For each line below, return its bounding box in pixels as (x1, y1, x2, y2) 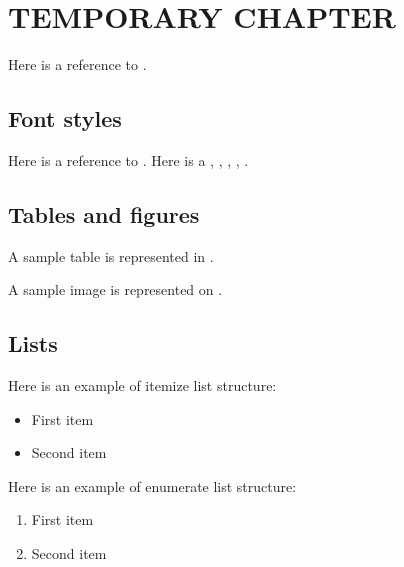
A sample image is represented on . (8, 279, 223, 300)
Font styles (8, 103, 122, 134)
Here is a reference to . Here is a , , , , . (8, 149, 249, 170)
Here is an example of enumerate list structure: (8, 475, 297, 496)
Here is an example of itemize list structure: (8, 375, 277, 396)
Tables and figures (8, 198, 200, 229)
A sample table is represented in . (8, 245, 214, 266)
